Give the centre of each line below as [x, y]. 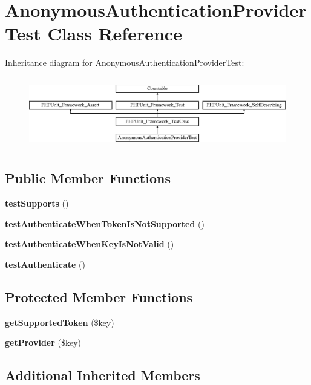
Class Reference [115, 34]
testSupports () [37, 203]
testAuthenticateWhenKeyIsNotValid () [90, 244]
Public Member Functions [88, 178]
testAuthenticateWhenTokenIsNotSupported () [105, 223]
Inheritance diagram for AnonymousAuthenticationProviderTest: [125, 63]
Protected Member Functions [99, 297]
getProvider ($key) [43, 342]
